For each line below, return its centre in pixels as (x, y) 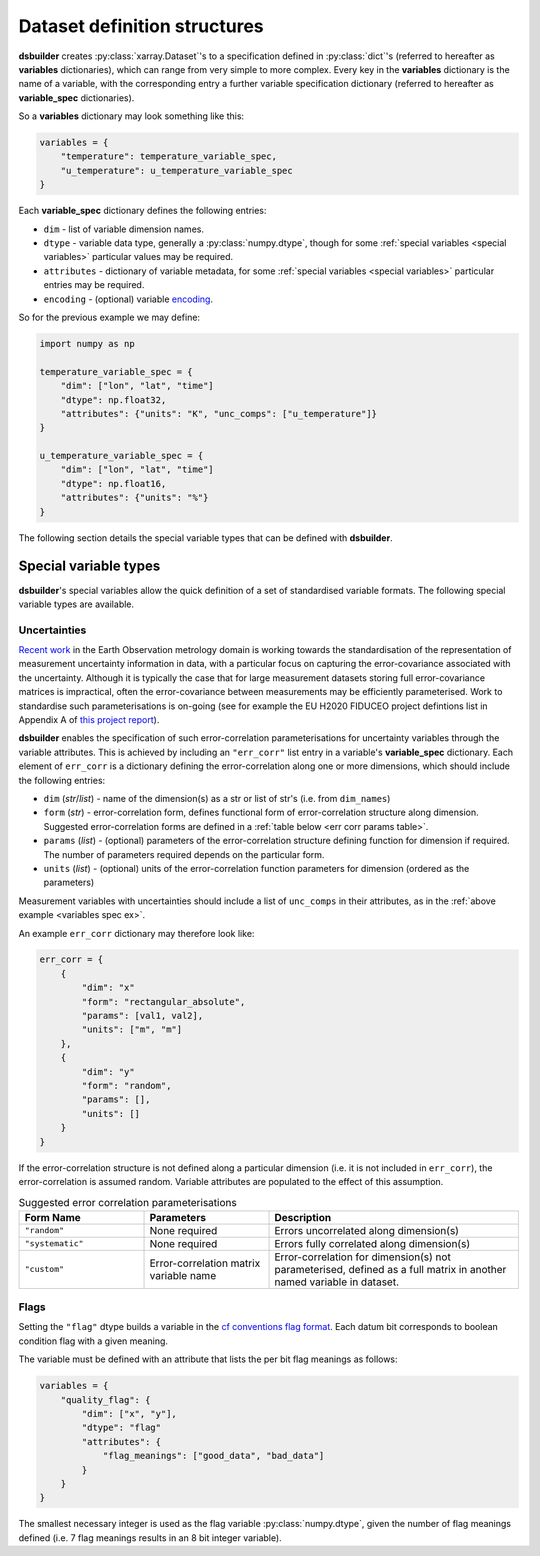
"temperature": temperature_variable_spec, (168, 156)
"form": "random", (126, 1085)
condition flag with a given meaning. (93, 1341)
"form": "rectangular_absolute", (163, 1001)
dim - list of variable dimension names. (124, 229)
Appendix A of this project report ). (89, 720)
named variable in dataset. (337, 1282)
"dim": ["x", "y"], (129, 1413)
